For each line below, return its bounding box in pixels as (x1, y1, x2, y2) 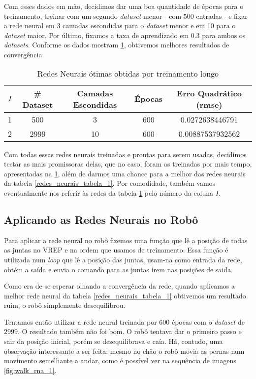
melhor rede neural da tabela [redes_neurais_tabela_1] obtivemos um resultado (4, 290, 246, 300)
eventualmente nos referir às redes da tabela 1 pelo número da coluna (4, 187, 214, 198)
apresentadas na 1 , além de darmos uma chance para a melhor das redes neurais (4, 168, 246, 178)
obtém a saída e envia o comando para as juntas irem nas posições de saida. (4, 264, 233, 274)
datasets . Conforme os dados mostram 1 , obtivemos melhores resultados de (4, 40, 229, 50)
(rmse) (196, 98, 223, 110)
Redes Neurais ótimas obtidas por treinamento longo (37, 67, 219, 79)
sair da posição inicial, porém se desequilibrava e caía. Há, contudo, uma (4, 336, 223, 346)
